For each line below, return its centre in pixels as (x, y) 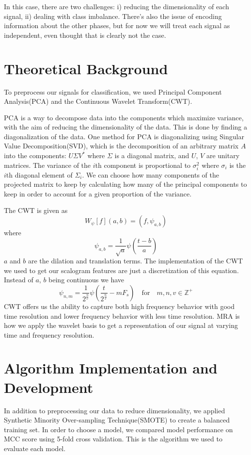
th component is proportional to (143, 165)
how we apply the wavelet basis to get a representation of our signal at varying (121, 325)
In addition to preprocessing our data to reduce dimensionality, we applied (115, 410)
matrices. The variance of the (47, 165)
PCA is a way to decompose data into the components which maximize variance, (124, 117)
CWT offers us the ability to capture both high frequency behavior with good (119, 306)
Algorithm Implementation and (111, 368)
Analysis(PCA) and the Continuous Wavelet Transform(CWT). (98, 101)
